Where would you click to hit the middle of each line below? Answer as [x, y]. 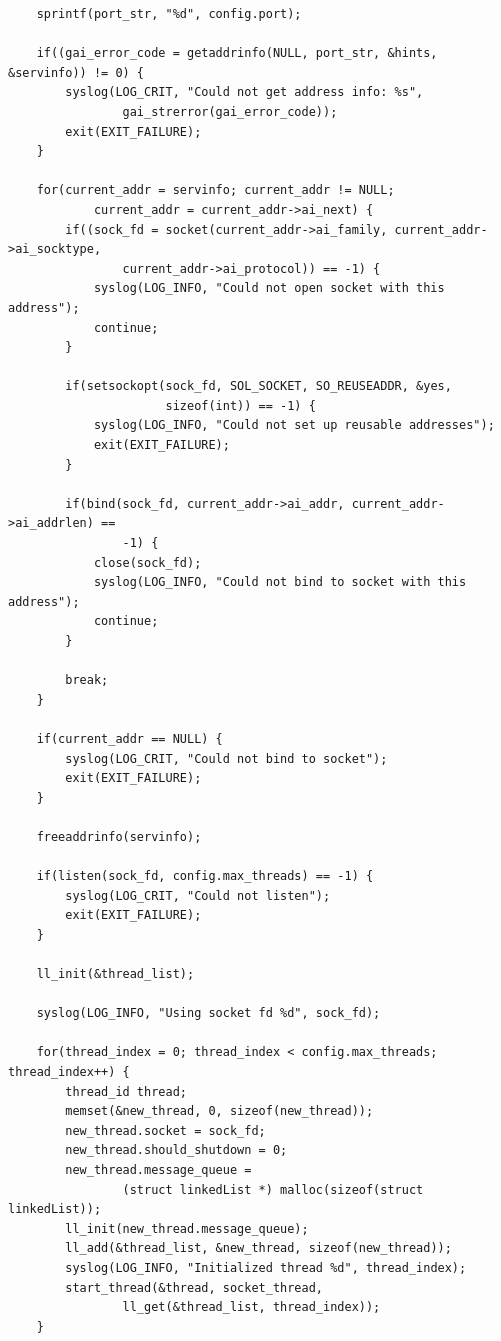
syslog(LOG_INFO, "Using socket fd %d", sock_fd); [208, 1013]
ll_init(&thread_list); [115, 974]
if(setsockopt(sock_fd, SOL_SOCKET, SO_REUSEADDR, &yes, [258, 386]
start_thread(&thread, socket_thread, [194, 1287]
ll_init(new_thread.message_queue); [187, 1228]
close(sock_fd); [147, 562]
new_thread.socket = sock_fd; [165, 1130]
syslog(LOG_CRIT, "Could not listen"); [198, 895]
